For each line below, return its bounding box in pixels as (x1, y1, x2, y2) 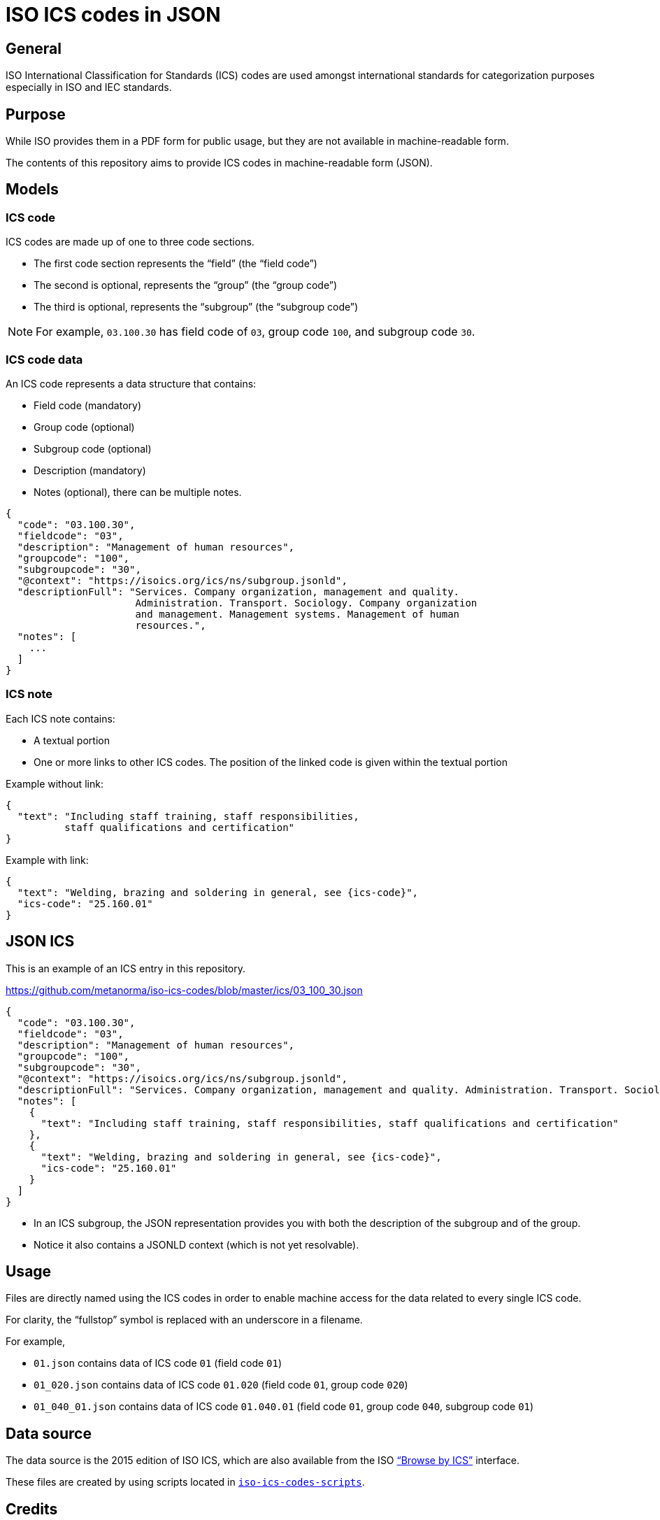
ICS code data (6, 352, 83, 367)
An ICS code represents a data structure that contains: (6, 377, 257, 390)
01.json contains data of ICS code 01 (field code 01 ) (34, 1357, 282, 1370)
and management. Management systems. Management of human (135, 608, 460, 620)
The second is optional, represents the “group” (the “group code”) (34, 279, 338, 292)
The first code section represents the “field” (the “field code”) (34, 257, 317, 270)
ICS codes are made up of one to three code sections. (6, 236, 254, 248)
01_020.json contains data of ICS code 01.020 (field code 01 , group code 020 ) (34, 1379, 408, 1391)
